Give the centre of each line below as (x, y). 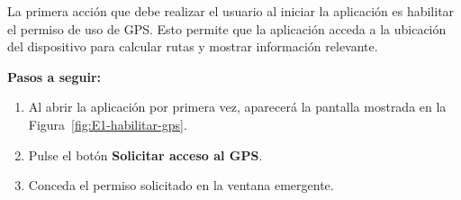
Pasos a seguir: (54, 76)
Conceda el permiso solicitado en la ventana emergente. (181, 185)
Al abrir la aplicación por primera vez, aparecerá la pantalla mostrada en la (237, 107)
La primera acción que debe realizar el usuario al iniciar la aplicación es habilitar (231, 11)
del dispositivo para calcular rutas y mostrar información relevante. (193, 46)
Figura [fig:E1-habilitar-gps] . (108, 124)
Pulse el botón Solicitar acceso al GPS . (145, 155)
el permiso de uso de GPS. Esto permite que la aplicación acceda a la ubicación (227, 28)
